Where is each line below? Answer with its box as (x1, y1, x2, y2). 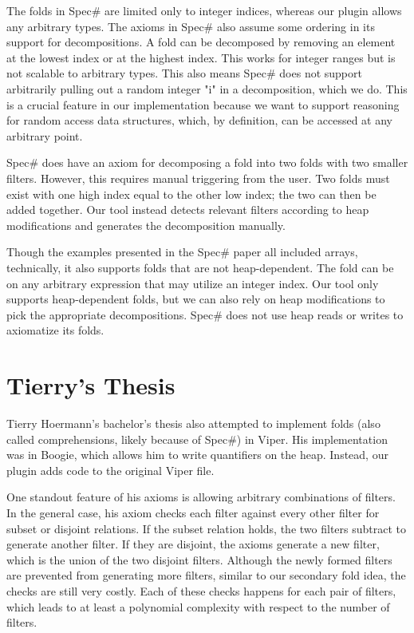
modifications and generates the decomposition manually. (6, 216, 286, 233)
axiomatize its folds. (6, 322, 104, 338)
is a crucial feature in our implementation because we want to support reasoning (6, 96, 400, 113)
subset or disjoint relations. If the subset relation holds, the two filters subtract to (6, 520, 407, 536)
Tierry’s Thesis (6, 369, 175, 402)
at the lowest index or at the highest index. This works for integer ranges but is (6, 49, 396, 65)
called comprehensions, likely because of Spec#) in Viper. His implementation (6, 430, 388, 447)
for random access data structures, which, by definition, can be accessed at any (6, 112, 392, 129)
